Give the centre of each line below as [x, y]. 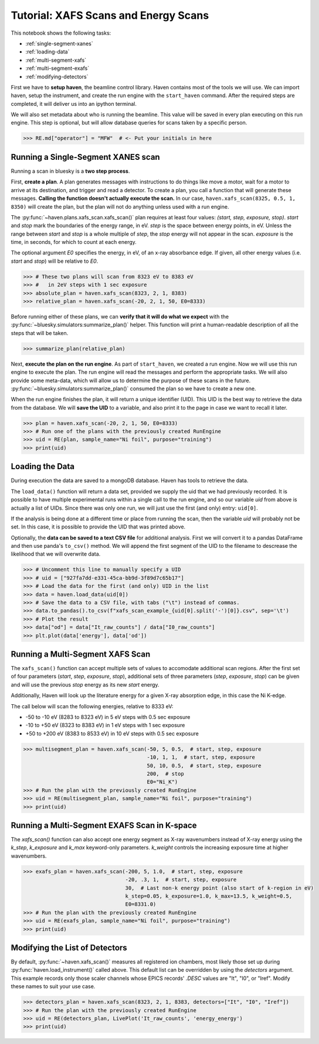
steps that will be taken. [40, 333]
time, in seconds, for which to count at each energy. [74, 242]
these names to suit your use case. [53, 986]
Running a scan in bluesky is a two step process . [70, 171]
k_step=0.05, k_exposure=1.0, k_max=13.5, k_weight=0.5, [209, 896]
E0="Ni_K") [162, 782]
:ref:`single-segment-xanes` [59, 43]
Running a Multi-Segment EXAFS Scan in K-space [104, 825]
